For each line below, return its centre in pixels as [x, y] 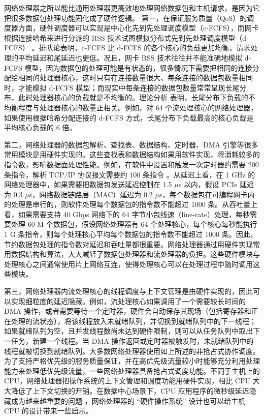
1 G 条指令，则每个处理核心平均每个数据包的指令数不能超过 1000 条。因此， [131, 234]
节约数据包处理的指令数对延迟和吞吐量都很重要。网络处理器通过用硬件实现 [128, 244]
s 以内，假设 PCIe [208, 184]
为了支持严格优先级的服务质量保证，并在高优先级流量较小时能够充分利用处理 [132, 361]
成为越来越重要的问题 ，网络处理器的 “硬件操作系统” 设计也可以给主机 [128, 400]
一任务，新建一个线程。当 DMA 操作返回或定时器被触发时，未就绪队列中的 [129, 341]
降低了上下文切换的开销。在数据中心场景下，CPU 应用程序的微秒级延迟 [130, 390]
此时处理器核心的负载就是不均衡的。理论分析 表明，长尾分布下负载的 [133, 97]
